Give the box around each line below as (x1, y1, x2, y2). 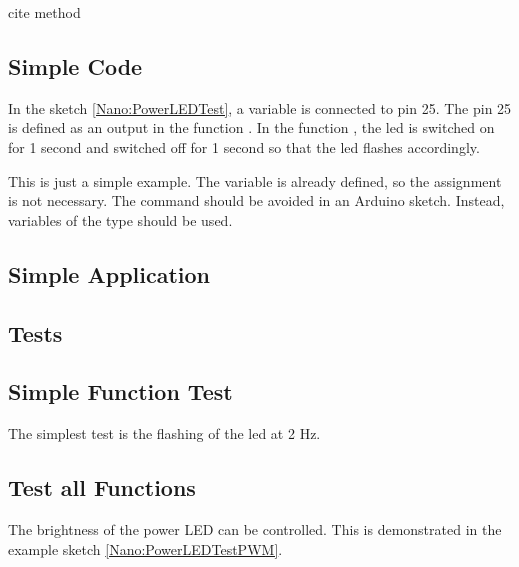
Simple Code (8, 50, 143, 81)
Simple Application (8, 258, 210, 289)
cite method (8, 2, 81, 22)
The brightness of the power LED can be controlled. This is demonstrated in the (8, 518, 502, 539)
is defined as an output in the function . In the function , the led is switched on (8, 117, 495, 138)
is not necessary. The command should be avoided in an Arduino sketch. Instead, (8, 190, 505, 211)
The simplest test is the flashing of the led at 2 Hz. (8, 423, 321, 444)
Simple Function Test (8, 376, 233, 407)
